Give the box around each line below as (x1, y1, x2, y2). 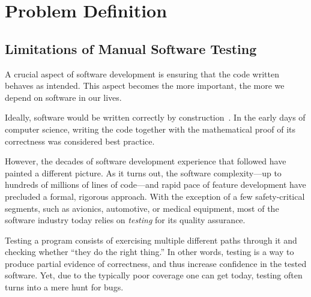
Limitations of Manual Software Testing (5, 39, 257, 58)
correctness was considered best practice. (5, 134, 155, 147)
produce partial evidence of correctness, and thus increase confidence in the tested (5, 257, 307, 269)
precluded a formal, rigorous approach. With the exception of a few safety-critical (5, 190, 305, 202)
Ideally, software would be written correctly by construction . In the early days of (5, 111, 306, 124)
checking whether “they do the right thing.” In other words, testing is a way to (5, 245, 294, 258)
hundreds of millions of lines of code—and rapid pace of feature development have (5, 178, 306, 191)
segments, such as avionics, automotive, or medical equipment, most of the (5, 202, 279, 214)
